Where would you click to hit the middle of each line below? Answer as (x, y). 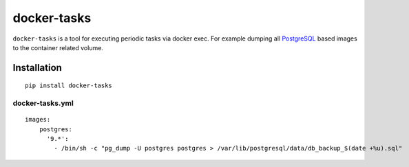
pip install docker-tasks (69, 86)
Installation (37, 68)
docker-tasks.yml (43, 103)
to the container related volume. (58, 47)
